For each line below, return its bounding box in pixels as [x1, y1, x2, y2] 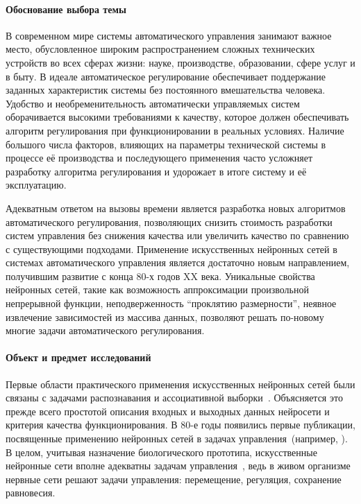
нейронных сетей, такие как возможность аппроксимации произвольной [6, 282, 309, 297]
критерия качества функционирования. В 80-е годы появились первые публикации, [6, 417, 355, 432]
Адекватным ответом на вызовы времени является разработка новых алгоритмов [6, 200, 346, 215]
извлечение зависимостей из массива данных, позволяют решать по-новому [6, 309, 324, 324]
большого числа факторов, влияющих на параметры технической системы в [6, 137, 326, 151]
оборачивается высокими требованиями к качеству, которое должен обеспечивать [6, 110, 349, 124]
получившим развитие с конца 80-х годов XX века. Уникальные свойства [6, 268, 315, 283]
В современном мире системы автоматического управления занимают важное [6, 28, 332, 42]
